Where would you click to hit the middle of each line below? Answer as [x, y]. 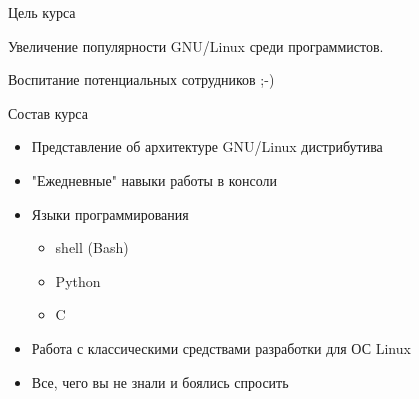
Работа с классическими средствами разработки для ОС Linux [221, 347]
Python [78, 280]
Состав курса [48, 112]
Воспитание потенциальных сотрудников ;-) [141, 79]
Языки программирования [110, 213]
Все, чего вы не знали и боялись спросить [160, 381]
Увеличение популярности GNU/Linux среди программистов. [196, 45]
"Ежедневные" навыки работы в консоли [154, 179]
